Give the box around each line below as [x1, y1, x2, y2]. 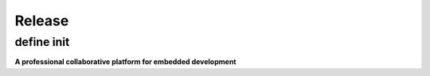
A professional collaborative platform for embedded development [14, 57, 236, 66]
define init [14, 35, 70, 49]
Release [14, 12, 69, 29]
